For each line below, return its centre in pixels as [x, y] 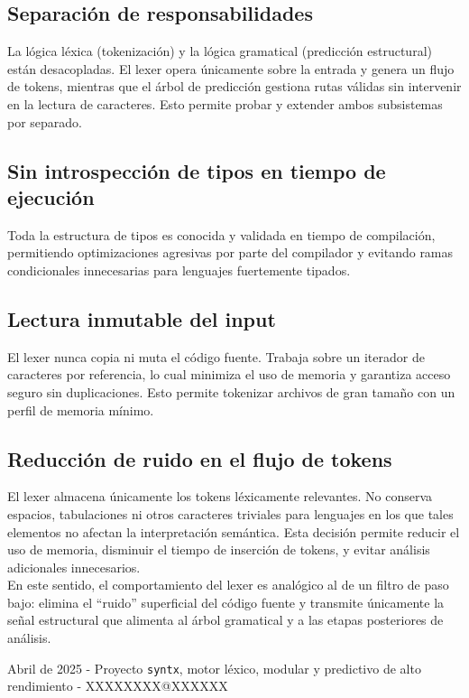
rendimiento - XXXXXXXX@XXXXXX [118, 686]
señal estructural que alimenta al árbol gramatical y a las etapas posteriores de [225, 620]
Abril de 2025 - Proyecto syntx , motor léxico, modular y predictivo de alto [214, 668]
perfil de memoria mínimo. [81, 409]
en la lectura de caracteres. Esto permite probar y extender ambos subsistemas [225, 103]
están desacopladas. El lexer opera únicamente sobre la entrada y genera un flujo [231, 68]
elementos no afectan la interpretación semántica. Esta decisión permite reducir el [234, 531]
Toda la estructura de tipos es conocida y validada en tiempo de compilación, [221, 234]
